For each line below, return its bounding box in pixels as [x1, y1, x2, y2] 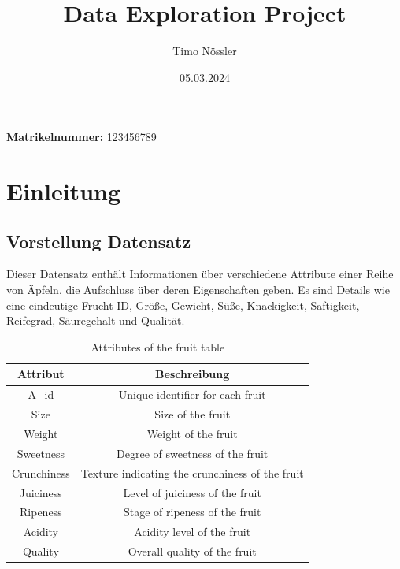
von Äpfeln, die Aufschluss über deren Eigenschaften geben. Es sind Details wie [6, 281, 390, 298]
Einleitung [6, 175, 121, 207]
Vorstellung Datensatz [6, 229, 191, 253]
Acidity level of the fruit [134, 523, 251, 540]
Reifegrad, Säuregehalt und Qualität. [6, 312, 185, 329]
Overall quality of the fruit [128, 543, 257, 560]
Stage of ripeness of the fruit [123, 504, 261, 520]
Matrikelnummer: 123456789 [6, 128, 157, 145]
